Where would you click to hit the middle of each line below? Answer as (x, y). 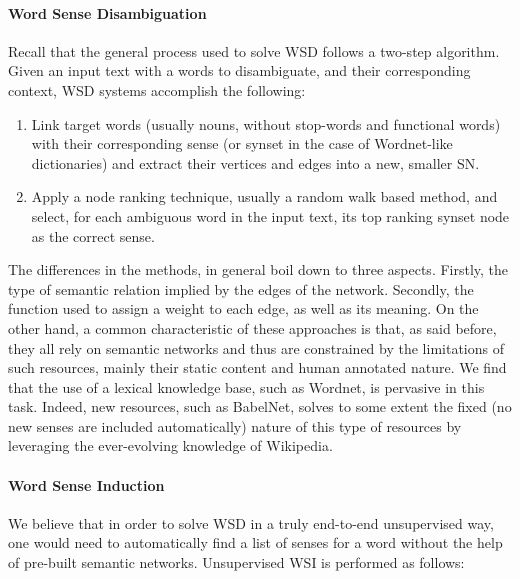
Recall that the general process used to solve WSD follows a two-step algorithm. (254, 50)
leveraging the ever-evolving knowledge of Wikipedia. (170, 445)
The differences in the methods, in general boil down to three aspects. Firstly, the (258, 269)
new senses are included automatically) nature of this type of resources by (235, 425)
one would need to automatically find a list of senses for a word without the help (255, 542)
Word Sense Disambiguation (107, 12)
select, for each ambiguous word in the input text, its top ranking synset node (270, 215)
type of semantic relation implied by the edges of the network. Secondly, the (241, 288)
